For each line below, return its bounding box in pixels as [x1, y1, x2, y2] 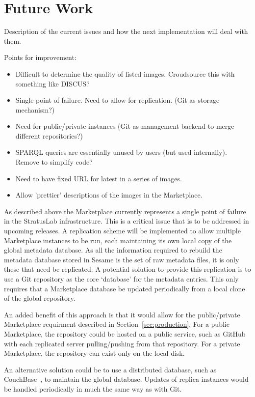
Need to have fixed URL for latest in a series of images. [15, 173, 182, 183]
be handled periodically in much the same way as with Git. [4, 383, 182, 394]
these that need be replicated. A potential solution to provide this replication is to [4, 264, 251, 274]
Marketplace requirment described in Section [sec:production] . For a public [4, 319, 229, 329]
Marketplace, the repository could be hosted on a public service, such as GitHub [4, 328, 246, 339]
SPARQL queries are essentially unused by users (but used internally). [15, 147, 227, 157]
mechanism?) [15, 104, 55, 114]
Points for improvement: [4, 52, 76, 62]
